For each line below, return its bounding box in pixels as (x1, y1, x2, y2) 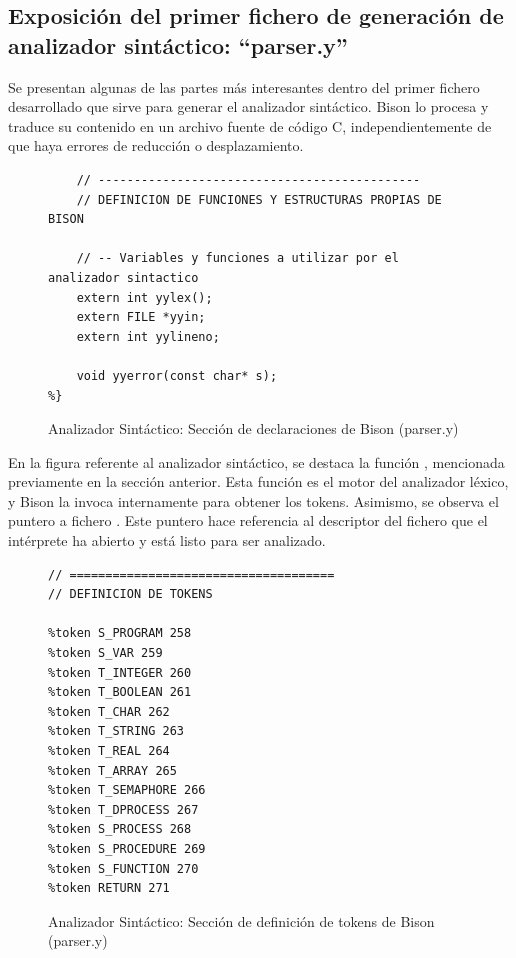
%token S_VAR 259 (48, 646, 163, 661)
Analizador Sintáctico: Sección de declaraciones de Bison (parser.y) (48, 418, 459, 439)
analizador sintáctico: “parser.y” (8, 29, 348, 60)
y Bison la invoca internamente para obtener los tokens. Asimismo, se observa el (8, 490, 499, 511)
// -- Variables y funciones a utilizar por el (76, 251, 399, 266)
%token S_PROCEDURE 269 (48, 841, 206, 856)
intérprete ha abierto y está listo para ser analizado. (8, 530, 326, 551)
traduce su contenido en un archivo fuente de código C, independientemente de (8, 115, 492, 136)
